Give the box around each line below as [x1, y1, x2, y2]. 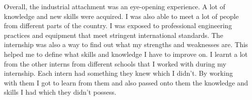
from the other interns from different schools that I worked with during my [4, 58, 227, 68]
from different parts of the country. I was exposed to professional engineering [4, 20, 232, 31]
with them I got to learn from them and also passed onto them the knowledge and [4, 77, 248, 87]
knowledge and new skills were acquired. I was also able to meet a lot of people [4, 11, 239, 21]
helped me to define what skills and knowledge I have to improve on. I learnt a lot [4, 49, 248, 59]
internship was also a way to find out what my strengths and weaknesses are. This [4, 39, 248, 50]
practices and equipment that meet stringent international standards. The [4, 30, 223, 40]
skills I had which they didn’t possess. [4, 87, 116, 97]
